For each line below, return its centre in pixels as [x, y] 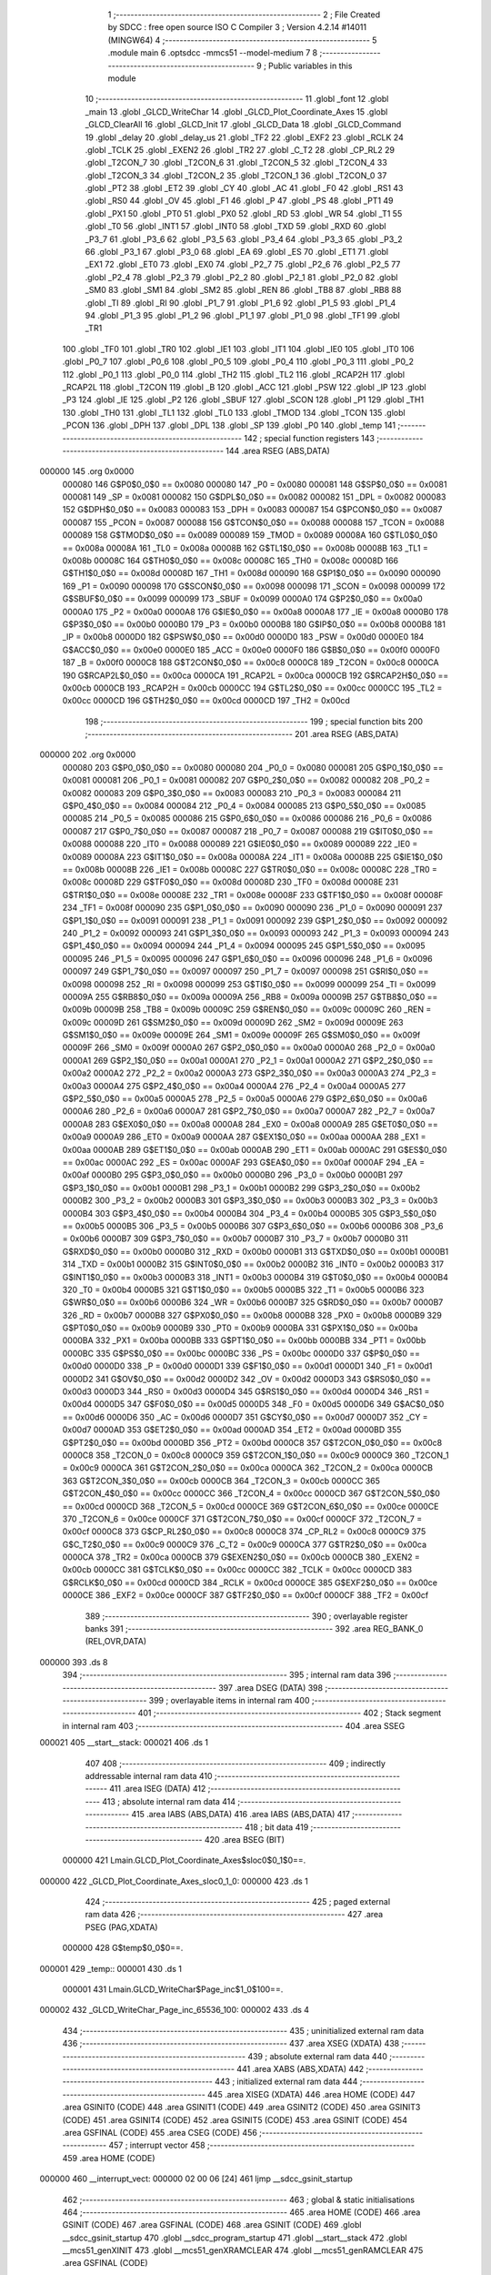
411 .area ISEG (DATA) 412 [158, 1789]
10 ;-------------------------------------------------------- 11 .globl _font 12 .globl [237, 99]
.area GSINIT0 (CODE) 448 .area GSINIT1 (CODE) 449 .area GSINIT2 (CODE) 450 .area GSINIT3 [241, 2108]
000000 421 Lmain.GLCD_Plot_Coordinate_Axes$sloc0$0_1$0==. [184, 1860]
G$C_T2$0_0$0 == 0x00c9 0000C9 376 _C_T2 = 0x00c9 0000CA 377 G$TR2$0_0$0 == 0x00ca [245, 1544]
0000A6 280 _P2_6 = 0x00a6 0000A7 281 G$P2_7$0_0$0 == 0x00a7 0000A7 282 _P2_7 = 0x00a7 [249, 1111]
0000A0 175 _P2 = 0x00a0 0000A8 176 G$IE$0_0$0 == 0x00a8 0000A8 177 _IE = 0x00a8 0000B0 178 [256, 612]
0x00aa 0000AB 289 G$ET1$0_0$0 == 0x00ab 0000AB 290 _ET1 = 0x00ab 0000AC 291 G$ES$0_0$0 [255, 1149]
